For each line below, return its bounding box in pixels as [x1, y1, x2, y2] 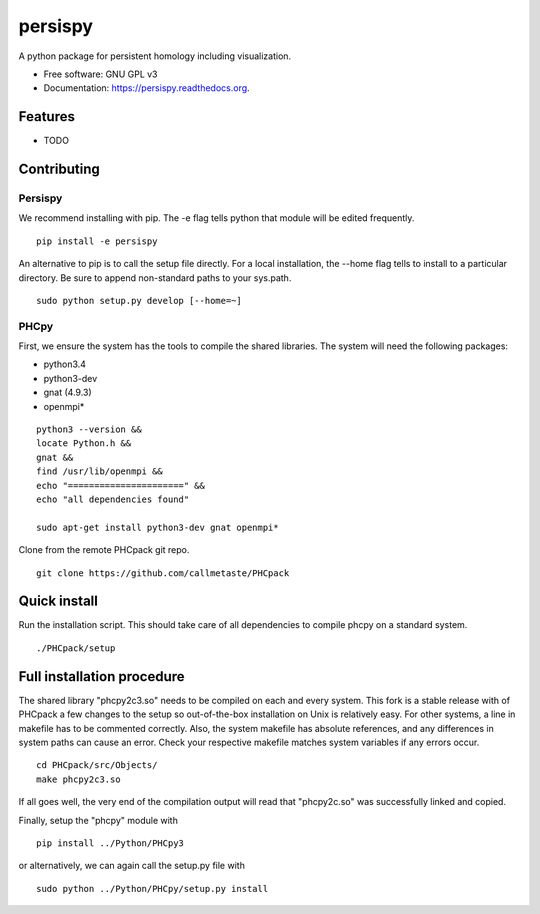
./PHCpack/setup [36, 642, 116, 654]
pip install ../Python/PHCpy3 [36, 837, 185, 849]
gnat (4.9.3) [43, 386, 92, 399]
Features [18, 108, 75, 125]
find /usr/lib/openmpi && [36, 466, 164, 477]
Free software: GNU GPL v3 [43, 68, 159, 80]
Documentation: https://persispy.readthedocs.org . [43, 82, 250, 94]
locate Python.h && [36, 438, 132, 449]
